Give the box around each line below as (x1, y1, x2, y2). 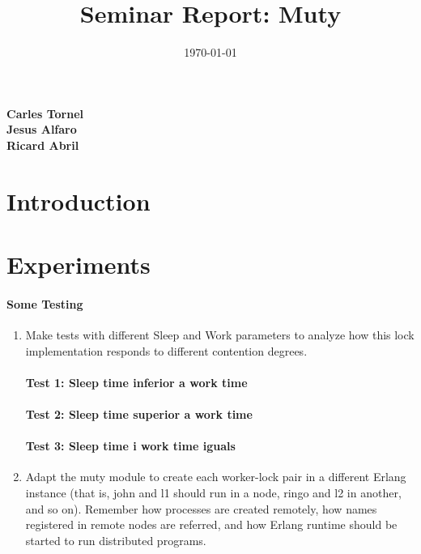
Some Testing (6, 295, 83, 312)
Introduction (6, 184, 151, 217)
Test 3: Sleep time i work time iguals (25, 437, 236, 454)
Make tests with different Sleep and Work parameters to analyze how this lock (25, 326, 415, 343)
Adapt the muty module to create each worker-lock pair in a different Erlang (25, 468, 406, 485)
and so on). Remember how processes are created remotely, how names (25, 500, 377, 517)
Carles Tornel (6, 104, 83, 121)
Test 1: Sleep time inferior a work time (25, 373, 248, 390)
